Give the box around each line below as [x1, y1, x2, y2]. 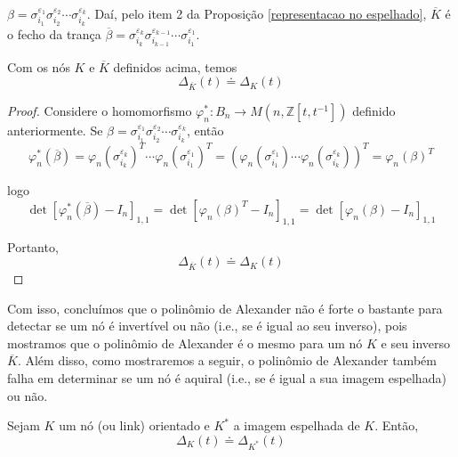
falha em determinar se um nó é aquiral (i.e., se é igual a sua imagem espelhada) [7, 369, 446, 388]
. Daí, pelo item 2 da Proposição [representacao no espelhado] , [86, 4, 427, 22]
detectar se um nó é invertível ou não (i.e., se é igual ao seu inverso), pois [7, 316, 407, 335]
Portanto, [7, 237, 59, 256]
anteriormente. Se [7, 121, 103, 139]
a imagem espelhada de [233, 416, 360, 435]
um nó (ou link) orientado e [59, 416, 210, 435]
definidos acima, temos [113, 57, 237, 76]
